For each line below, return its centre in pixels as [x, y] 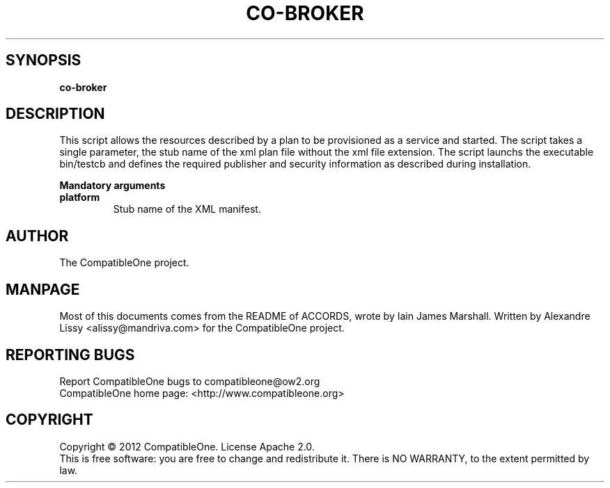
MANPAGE [43, 289]
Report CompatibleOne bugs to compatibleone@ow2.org [190, 381]
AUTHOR [37, 236]
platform [80, 197]
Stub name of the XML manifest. [187, 209]
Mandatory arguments [112, 186]
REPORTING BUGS [70, 355]
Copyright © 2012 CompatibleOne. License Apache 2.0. [187, 446]
